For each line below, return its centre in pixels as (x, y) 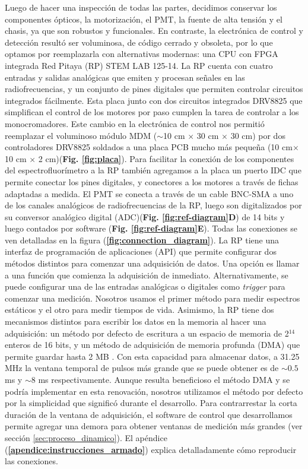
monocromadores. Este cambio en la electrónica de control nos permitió (135, 123)
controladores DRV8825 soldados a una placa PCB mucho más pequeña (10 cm (149, 147)
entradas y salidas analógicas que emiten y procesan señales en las (125, 77)
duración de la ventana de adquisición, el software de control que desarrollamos (149, 414)
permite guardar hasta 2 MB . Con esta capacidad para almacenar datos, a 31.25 (152, 356)
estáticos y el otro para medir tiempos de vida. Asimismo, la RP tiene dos (139, 310)
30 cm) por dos (258, 135)
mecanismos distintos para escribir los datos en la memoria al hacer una (136, 321)
